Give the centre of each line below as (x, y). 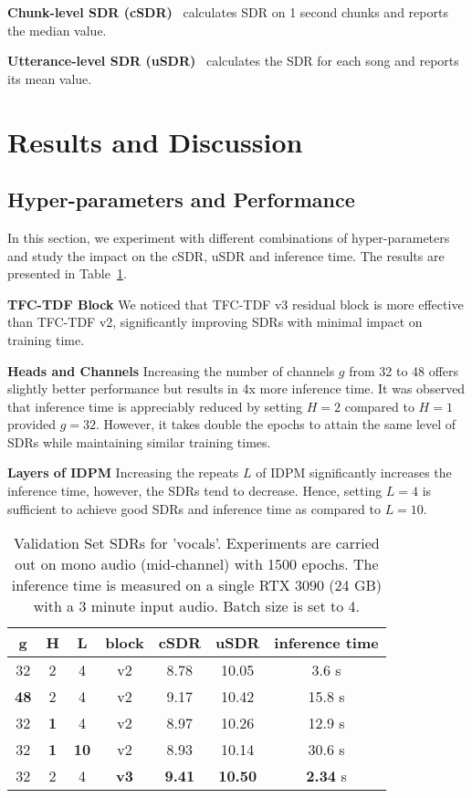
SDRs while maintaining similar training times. (139, 441)
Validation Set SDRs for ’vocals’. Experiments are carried (196, 543)
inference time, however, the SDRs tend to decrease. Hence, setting (195, 491)
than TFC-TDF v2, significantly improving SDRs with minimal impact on (215, 322)
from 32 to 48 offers (404, 370)
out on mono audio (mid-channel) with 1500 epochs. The (197, 564)
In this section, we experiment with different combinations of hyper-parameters (229, 237)
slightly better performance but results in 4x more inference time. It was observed (236, 388)
